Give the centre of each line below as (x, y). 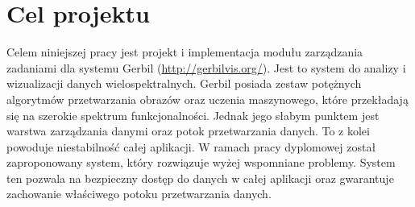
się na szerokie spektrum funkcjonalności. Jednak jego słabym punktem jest (193, 115)
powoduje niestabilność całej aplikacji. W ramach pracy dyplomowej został (191, 146)
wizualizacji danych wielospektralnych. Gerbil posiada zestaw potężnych (184, 83)
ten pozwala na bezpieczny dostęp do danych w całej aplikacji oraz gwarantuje (200, 178)
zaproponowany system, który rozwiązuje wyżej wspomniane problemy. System (201, 162)
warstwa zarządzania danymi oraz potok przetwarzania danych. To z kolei (188, 131)
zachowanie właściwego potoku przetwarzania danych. (139, 194)
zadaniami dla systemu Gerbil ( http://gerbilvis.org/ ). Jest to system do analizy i (206, 67)
